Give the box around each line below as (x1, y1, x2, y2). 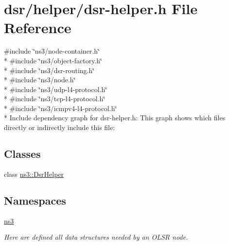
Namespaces (4, 192, 66, 207)
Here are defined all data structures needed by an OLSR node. (4, 232, 188, 242)
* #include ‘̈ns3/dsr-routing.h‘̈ (4, 65, 95, 75)
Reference (4, 18, 71, 38)
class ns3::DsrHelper (4, 169, 64, 179)
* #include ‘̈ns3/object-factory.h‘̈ (4, 55, 102, 65)
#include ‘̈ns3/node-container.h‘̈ (4, 46, 100, 56)
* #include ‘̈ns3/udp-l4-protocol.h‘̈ (4, 84, 107, 94)
